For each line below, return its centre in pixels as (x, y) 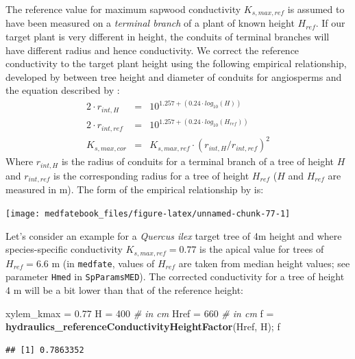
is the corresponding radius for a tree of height (151, 175)
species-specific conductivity (64, 249)
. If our (330, 23)
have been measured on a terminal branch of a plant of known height (150, 23)
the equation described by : (63, 90)
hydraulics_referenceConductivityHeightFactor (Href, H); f (143, 326)
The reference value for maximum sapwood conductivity (123, 9)
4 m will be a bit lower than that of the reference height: (124, 289)
